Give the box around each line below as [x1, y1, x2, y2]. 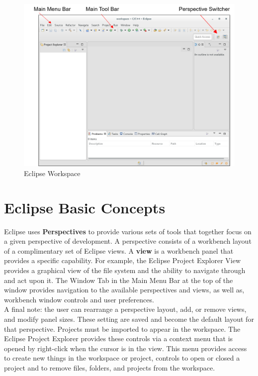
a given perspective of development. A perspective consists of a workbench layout [4, 236, 252, 246]
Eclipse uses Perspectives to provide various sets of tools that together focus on [4, 226, 252, 236]
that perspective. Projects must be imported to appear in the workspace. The [4, 323, 241, 334]
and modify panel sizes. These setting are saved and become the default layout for [4, 313, 254, 324]
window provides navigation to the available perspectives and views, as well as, [4, 284, 245, 295]
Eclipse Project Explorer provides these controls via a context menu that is [4, 333, 233, 344]
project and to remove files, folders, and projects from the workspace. [4, 362, 215, 373]
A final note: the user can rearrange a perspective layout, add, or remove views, [4, 304, 247, 314]
